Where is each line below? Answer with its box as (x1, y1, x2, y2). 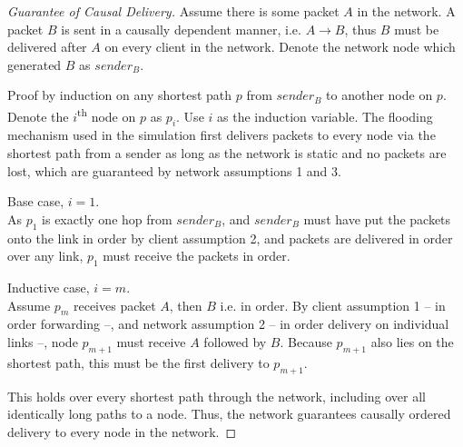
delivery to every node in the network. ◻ (7, 422, 237, 441)
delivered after (7, 37, 87, 56)
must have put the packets (303, 209, 451, 228)
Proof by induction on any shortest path (7, 85, 232, 104)
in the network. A (357, 2, 456, 20)
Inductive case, (7, 277, 90, 296)
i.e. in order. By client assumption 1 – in (220, 295, 446, 314)
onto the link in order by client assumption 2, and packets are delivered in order (7, 228, 453, 247)
